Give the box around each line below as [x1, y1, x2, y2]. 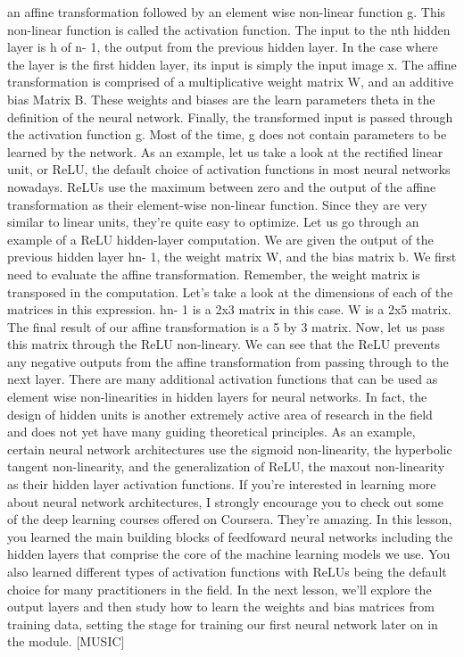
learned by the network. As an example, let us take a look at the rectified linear [7, 142, 443, 161]
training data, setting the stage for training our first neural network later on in [7, 614, 438, 633]
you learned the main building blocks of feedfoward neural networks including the [7, 527, 453, 545]
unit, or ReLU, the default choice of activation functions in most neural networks [7, 160, 451, 179]
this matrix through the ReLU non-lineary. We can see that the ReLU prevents [7, 335, 440, 353]
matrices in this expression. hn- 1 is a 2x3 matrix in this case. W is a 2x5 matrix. [7, 300, 452, 319]
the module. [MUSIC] [7, 632, 125, 651]
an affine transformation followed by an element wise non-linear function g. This [7, 3, 446, 21]
